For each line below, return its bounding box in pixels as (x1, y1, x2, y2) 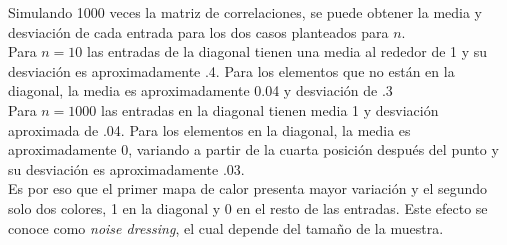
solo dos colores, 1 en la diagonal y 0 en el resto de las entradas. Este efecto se (8, 197, 488, 218)
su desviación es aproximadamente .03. (8, 158, 245, 179)
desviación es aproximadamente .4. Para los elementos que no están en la (8, 60, 455, 81)
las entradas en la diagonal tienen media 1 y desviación (101, 99, 439, 120)
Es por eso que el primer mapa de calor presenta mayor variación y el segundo (8, 178, 488, 199)
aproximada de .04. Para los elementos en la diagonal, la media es (8, 119, 411, 140)
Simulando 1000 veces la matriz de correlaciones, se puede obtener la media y (8, 2, 482, 22)
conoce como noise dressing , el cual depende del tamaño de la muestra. (8, 217, 444, 238)
